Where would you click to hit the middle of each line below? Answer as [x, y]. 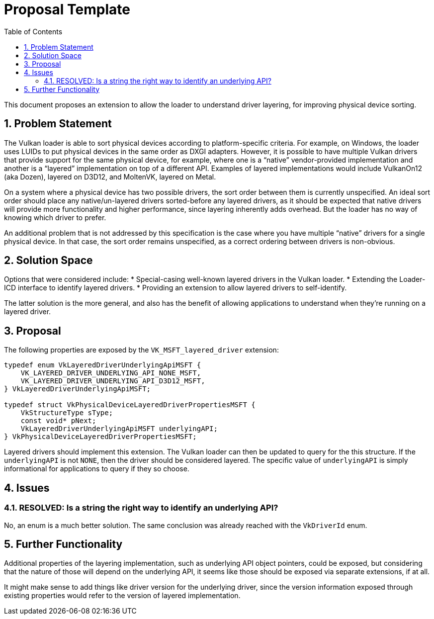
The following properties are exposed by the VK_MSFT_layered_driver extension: [141, 350]
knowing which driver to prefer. [55, 217]
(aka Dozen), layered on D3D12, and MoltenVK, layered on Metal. [110, 177]
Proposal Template [67, 9]
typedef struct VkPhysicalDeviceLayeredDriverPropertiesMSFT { [130, 405]
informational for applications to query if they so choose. [97, 469]
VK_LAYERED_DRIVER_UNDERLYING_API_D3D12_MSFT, [113, 381]
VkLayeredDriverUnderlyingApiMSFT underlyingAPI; [119, 429]
